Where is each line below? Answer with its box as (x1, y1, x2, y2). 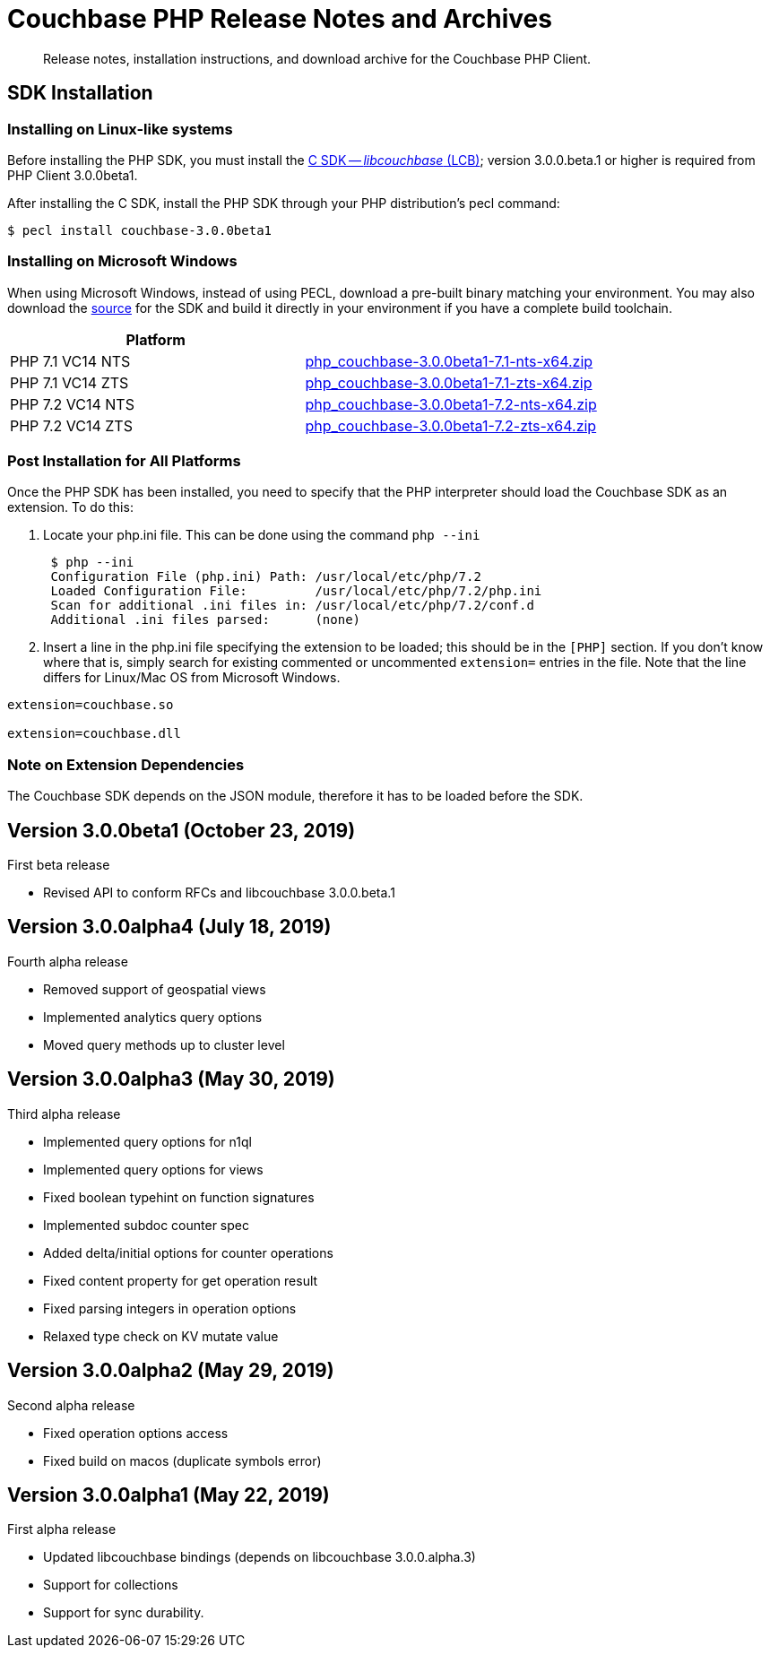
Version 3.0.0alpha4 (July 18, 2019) (7, 915, 332, 939)
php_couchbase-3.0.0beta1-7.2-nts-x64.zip (305, 394, 597, 413)
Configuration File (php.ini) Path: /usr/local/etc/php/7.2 (50, 569, 481, 585)
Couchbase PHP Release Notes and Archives (7, 4, 552, 34)
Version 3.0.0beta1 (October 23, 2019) (7, 819, 356, 842)
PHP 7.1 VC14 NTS (10, 351, 131, 370)
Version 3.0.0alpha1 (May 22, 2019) (7, 1484, 330, 1507)
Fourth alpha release (7, 953, 128, 969)
